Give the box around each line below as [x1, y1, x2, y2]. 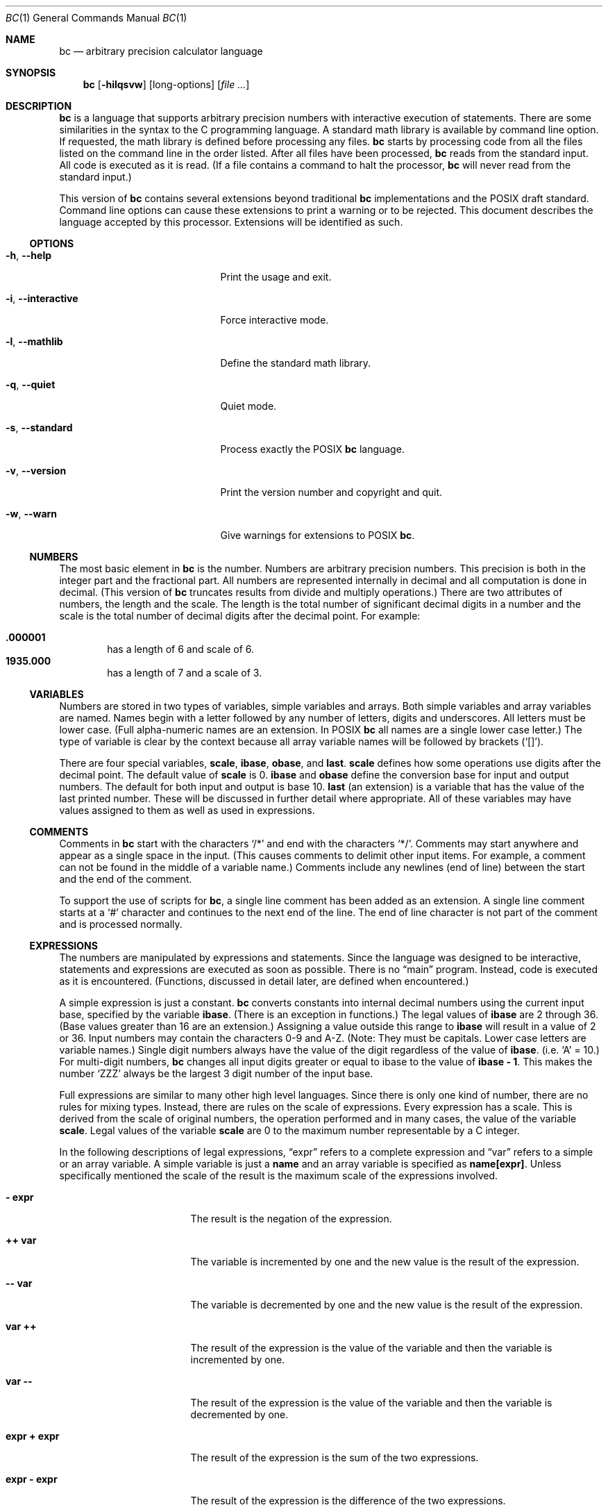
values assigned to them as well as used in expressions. [59, 804, 315, 816]
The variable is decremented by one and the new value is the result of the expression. [190, 1299, 583, 1311]
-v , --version [6, 465, 67, 476]
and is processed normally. [59, 918, 183, 930]
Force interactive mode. [220, 314, 329, 326]
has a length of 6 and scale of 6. [107, 643, 255, 655]
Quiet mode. [220, 400, 277, 412]
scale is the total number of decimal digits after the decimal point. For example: [59, 610, 421, 622]
